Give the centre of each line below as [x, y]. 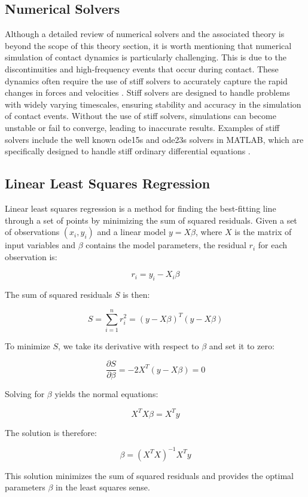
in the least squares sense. [103, 487]
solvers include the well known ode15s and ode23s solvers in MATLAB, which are [154, 139]
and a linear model [132, 232]
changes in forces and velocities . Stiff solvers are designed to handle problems [147, 92]
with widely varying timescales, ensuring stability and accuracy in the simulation [153, 104]
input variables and [40, 245]
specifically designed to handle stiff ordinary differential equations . [128, 151]
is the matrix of [263, 232]
